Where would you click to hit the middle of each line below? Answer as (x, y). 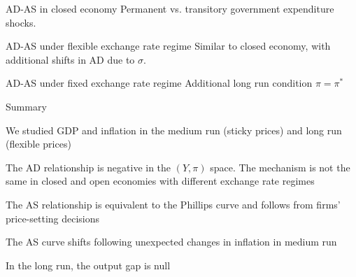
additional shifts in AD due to (70, 59)
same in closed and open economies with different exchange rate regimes (160, 181)
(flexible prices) (38, 144)
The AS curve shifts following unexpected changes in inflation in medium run (171, 242)
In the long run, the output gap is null (88, 265)
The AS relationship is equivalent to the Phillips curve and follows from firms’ (173, 204)
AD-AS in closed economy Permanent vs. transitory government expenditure (170, 8)
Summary (26, 106)
